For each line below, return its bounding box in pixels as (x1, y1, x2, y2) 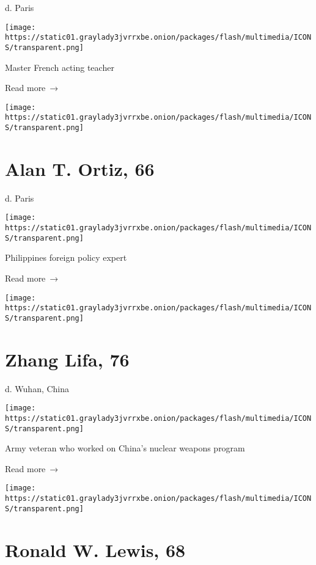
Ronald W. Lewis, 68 (5, 537, 186, 562)
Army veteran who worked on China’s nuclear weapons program (5, 442, 245, 454)
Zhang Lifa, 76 (5, 346, 130, 371)
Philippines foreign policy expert (5, 251, 127, 264)
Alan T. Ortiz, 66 (5, 156, 155, 181)
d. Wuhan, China (5, 382, 70, 395)
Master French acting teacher (5, 60, 114, 73)
